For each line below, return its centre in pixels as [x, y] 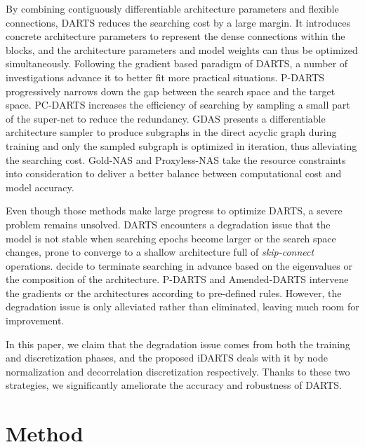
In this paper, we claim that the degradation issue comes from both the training [178, 344]
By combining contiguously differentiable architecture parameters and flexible [172, 8]
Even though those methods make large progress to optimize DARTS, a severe [174, 211]
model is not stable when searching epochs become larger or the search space [171, 238]
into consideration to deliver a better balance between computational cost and [174, 173]
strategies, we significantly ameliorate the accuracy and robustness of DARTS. [174, 385]
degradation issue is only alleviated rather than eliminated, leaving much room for [182, 307]
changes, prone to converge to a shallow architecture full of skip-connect [160, 252]
